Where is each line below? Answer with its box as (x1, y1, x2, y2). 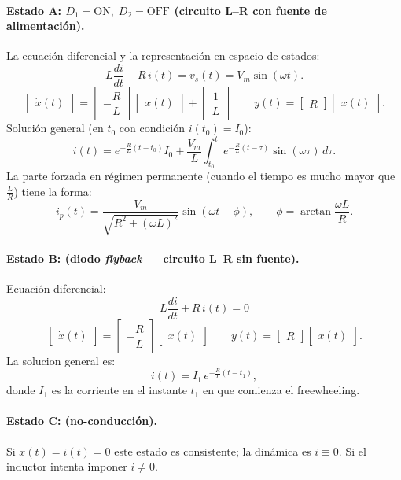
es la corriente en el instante (51, 382, 187, 398)
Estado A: (6, 2, 62, 18)
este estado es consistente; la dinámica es (114, 442, 311, 459)
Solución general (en (6, 120, 104, 136)
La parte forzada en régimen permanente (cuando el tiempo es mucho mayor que (6, 168, 395, 184)
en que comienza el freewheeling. (202, 382, 360, 398)
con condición (119, 120, 186, 136)
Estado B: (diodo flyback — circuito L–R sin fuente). (6, 249, 300, 266)
